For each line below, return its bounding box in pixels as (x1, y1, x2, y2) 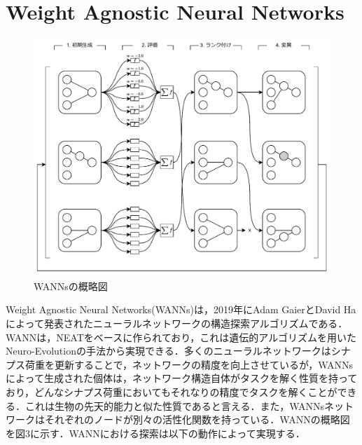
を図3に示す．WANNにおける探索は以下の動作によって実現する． (6, 425, 305, 440)
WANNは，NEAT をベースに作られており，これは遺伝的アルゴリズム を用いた (6, 329, 356, 344)
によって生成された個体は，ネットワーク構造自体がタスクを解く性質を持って (6, 371, 358, 385)
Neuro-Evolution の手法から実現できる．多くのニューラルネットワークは (6, 343, 331, 358)
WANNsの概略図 (34, 278, 108, 293)
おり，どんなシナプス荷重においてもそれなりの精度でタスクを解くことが (6, 384, 337, 399)
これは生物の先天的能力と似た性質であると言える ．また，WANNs (25, 398, 325, 413)
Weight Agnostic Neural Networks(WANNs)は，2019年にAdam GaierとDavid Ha (6, 302, 356, 317)
